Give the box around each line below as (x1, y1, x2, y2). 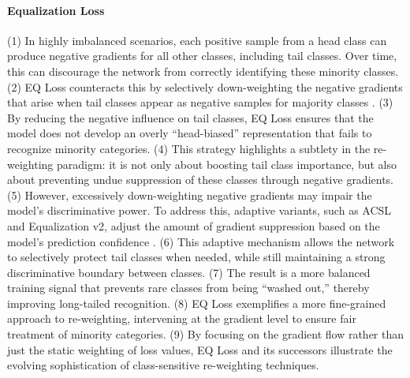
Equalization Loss (7, 2, 105, 18)
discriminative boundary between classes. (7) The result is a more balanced (7, 264, 371, 280)
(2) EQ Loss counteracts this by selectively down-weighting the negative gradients (7, 78, 403, 95)
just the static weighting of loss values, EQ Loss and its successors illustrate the (7, 341, 393, 357)
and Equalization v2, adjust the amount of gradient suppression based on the (7, 217, 380, 234)
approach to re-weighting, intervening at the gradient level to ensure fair (7, 310, 356, 327)
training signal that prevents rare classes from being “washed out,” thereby (7, 279, 370, 296)
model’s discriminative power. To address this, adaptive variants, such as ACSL (7, 202, 392, 219)
